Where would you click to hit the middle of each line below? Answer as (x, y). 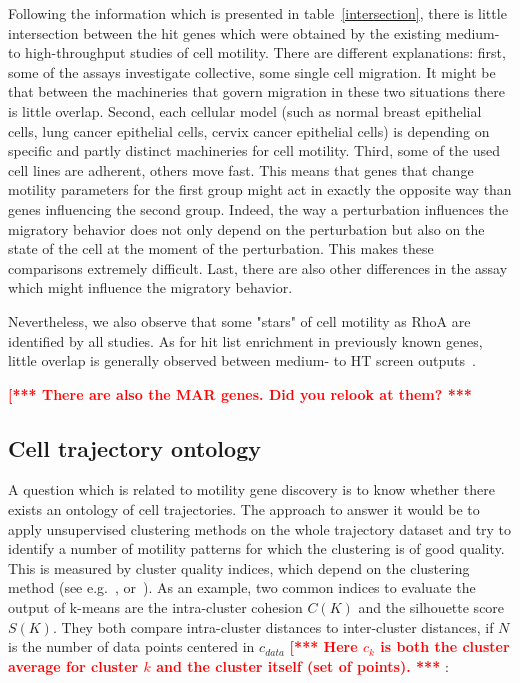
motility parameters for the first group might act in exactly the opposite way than (260, 189)
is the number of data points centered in (131, 646)
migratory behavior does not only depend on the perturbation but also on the (246, 228)
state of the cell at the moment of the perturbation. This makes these (221, 248)
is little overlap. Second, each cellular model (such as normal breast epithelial (245, 110)
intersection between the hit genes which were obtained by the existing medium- (254, 32)
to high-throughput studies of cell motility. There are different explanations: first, (257, 52)
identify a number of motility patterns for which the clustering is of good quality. (256, 548)
